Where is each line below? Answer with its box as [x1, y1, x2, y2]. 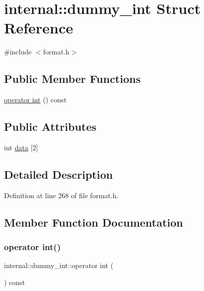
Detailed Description [4, 166, 113, 182]
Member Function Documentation [4, 214, 184, 230]
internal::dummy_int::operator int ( [4, 260, 114, 271]
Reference [4, 17, 73, 38]
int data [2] [4, 142, 38, 152]
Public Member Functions [4, 71, 141, 86]
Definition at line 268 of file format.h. [4, 190, 119, 200]
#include [4, 46, 32, 57]
